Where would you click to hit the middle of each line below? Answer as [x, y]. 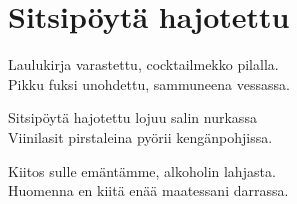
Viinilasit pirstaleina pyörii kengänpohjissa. [140, 136]
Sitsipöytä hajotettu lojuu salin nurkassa [132, 117]
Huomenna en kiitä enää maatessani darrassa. [148, 190]
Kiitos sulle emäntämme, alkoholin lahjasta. [142, 170]
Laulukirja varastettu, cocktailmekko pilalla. [143, 64]
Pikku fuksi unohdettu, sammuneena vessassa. [149, 83]
